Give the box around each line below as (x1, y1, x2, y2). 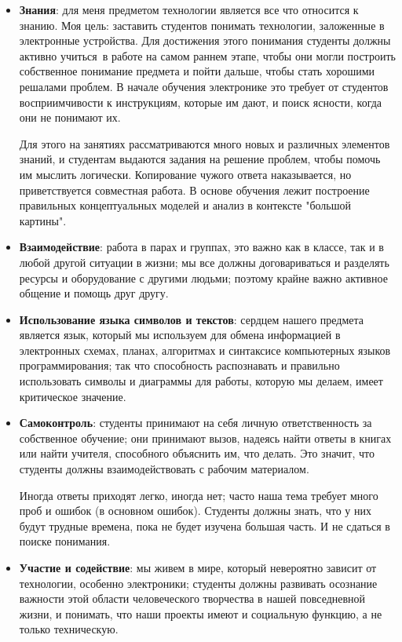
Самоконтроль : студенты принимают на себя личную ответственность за (19, 414, 372, 431)
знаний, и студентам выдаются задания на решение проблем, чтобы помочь (19, 151, 381, 167)
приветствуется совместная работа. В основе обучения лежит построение (19, 181, 370, 198)
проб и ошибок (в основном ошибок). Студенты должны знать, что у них (19, 502, 372, 519)
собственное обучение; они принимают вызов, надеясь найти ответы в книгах (19, 429, 392, 446)
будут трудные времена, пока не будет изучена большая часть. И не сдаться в (19, 517, 390, 534)
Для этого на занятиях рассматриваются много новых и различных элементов (19, 135, 390, 151)
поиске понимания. (19, 533, 111, 549)
